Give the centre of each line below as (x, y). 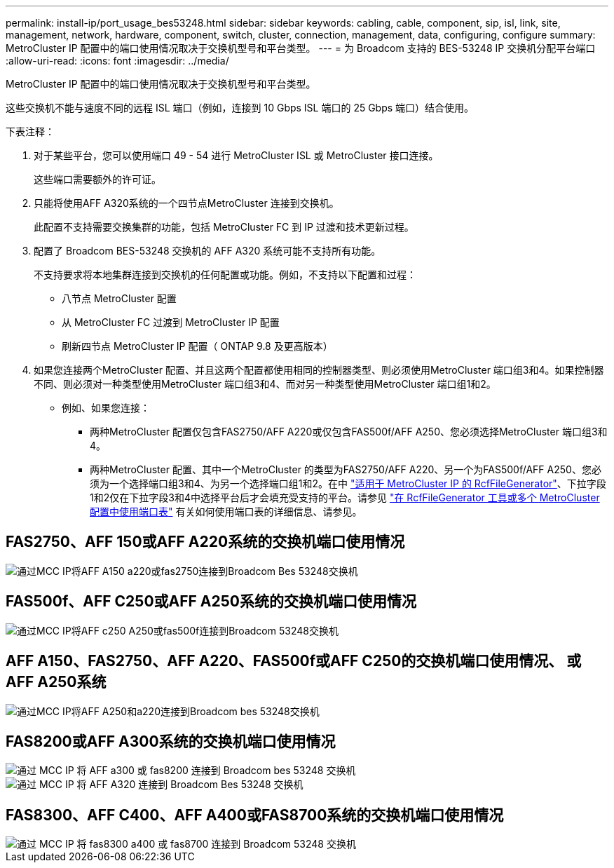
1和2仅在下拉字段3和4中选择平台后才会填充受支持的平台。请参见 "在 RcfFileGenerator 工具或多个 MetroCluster (345, 497)
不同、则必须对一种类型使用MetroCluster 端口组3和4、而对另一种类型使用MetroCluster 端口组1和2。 (265, 384)
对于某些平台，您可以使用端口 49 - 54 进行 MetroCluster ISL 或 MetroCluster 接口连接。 (236, 155)
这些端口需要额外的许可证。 (97, 179)
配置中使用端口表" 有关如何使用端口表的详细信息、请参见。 (226, 511)
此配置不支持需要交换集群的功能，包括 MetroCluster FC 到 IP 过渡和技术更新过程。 (224, 227)
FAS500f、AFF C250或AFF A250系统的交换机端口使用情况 (211, 602)
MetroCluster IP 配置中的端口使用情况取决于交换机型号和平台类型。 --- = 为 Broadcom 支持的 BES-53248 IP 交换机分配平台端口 (301, 48)
